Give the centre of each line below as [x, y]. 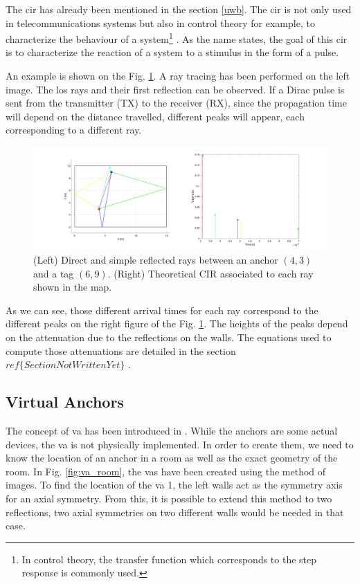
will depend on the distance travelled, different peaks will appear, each [155, 116]
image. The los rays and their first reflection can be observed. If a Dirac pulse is [175, 89]
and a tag [54, 273]
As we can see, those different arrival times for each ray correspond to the [162, 310]
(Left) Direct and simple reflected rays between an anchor [156, 260]
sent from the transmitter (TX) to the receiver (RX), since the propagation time [176, 103]
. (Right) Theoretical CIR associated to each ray [210, 273]
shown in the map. [73, 287]
